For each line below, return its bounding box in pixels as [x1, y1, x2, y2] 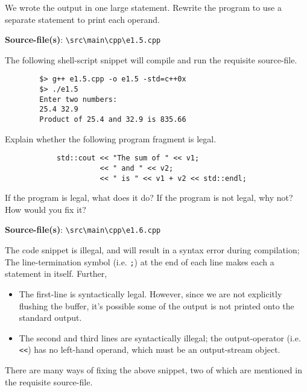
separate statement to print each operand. [5, 13, 160, 25]
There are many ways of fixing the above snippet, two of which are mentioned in [5, 364, 302, 376]
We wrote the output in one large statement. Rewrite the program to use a [5, 1, 282, 13]
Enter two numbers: [39, 95, 118, 104]
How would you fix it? [5, 203, 86, 215]
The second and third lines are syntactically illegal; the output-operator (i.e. [19, 331, 301, 344]
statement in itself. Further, [5, 267, 107, 280]
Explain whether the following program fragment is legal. [5, 132, 217, 145]
